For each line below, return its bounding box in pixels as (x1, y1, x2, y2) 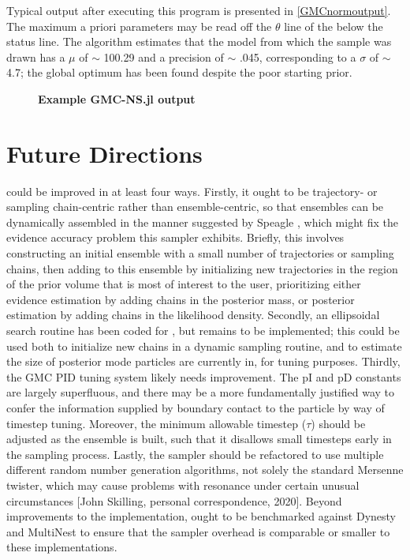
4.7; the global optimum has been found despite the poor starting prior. (6, 64, 352, 81)
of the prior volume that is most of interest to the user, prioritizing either (6, 276, 361, 292)
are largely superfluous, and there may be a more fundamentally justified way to (6, 384, 394, 400)
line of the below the (284, 17, 383, 34)
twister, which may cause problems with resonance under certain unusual (6, 476, 360, 493)
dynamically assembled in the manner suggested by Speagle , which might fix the (6, 213, 398, 230)
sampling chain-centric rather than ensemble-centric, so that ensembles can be (6, 198, 384, 215)
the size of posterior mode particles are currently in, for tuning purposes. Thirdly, (6, 353, 401, 370)
